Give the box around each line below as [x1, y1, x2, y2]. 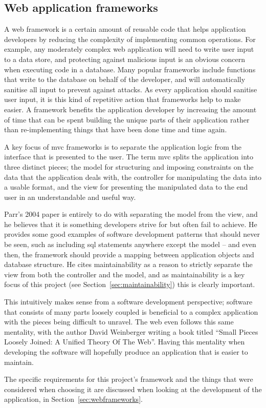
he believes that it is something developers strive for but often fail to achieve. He [4, 218, 257, 229]
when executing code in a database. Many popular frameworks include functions [4, 64, 256, 74]
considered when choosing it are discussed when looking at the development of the [4, 383, 262, 394]
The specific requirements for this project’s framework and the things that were [4, 374, 253, 384]
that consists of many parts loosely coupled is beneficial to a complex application [4, 306, 258, 317]
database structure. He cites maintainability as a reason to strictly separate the [4, 259, 253, 270]
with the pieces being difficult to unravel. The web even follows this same [4, 316, 234, 327]
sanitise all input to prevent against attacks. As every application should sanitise [4, 84, 257, 94]
